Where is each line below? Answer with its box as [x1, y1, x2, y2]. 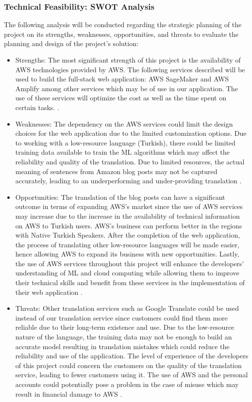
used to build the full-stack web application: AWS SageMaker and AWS [15, 74, 229, 84]
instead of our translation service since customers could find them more [15, 312, 228, 322]
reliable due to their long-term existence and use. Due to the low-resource [15, 322, 235, 332]
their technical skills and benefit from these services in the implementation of [15, 277, 245, 288]
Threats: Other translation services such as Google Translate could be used [15, 303, 239, 313]
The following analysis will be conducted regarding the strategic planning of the [4, 19, 242, 30]
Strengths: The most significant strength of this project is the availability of [15, 55, 241, 64]
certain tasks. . [15, 102, 59, 112]
